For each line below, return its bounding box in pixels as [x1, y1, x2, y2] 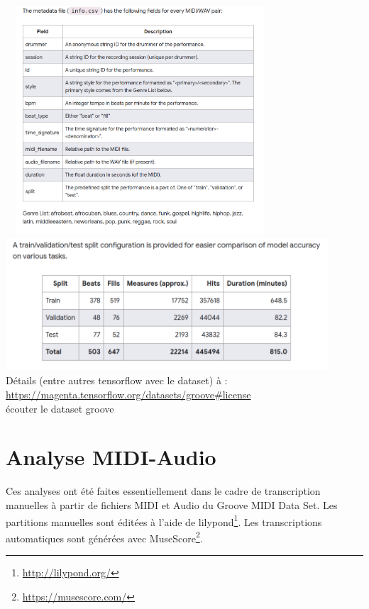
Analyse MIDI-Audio [6, 442, 216, 471]
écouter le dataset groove [6, 401, 114, 415]
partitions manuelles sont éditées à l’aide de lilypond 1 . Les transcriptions [6, 512, 322, 529]
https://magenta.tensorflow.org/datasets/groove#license [6, 387, 251, 401]
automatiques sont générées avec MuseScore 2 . [6, 528, 203, 545]
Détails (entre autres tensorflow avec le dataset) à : [6, 373, 228, 388]
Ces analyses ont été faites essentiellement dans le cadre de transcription [6, 484, 321, 498]
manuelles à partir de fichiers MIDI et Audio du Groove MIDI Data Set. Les [6, 497, 338, 512]
